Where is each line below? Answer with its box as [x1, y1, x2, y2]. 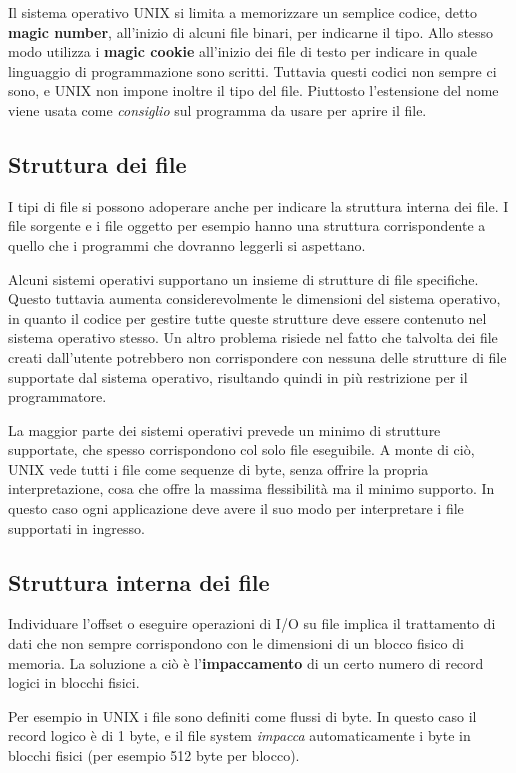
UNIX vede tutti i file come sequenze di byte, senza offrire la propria [8, 458, 429, 479]
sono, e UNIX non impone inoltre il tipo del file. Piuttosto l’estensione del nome [8, 80, 499, 101]
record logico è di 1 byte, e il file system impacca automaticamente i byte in [8, 725, 471, 746]
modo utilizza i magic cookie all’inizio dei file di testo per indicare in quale [8, 41, 477, 62]
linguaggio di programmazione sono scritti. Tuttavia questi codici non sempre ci [8, 60, 497, 81]
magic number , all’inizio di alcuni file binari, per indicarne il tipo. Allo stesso [8, 21, 494, 42]
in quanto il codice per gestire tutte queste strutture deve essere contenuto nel [8, 307, 487, 328]
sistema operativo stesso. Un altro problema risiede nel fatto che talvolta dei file [8, 327, 498, 348]
